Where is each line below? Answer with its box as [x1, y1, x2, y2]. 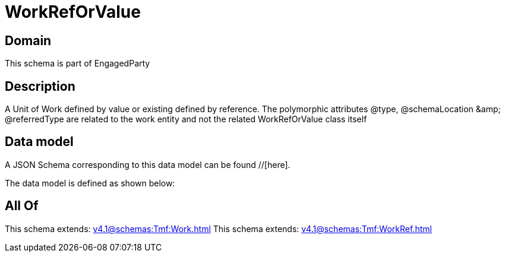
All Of [5, 198, 39, 214]
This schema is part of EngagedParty [5, 58, 150, 69]
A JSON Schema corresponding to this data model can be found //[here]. [5, 159, 291, 170]
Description [5, 78, 75, 94]
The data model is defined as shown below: [5, 177, 175, 188]
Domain [5, 33, 52, 48]
